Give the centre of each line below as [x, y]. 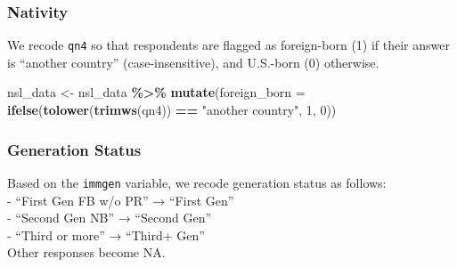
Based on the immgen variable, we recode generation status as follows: [197, 182]
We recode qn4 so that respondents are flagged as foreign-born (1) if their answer [228, 45]
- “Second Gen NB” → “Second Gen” [110, 218]
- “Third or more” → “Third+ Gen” [106, 235]
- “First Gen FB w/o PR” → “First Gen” [121, 200]
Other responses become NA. [86, 252]
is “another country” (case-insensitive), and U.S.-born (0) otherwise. [193, 62]
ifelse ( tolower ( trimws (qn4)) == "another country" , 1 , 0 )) [172, 110]
